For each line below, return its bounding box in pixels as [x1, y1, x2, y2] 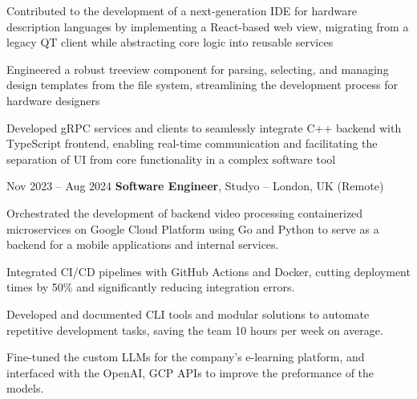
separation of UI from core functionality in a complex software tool [6, 150, 336, 167]
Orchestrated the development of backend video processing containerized [6, 204, 363, 221]
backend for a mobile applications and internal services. [6, 236, 279, 253]
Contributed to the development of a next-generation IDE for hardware [6, 2, 357, 18]
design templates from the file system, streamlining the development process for [6, 76, 398, 93]
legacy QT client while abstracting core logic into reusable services [6, 34, 334, 51]
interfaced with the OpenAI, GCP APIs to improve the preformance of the [6, 364, 374, 381]
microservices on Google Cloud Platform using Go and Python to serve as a [6, 220, 379, 237]
